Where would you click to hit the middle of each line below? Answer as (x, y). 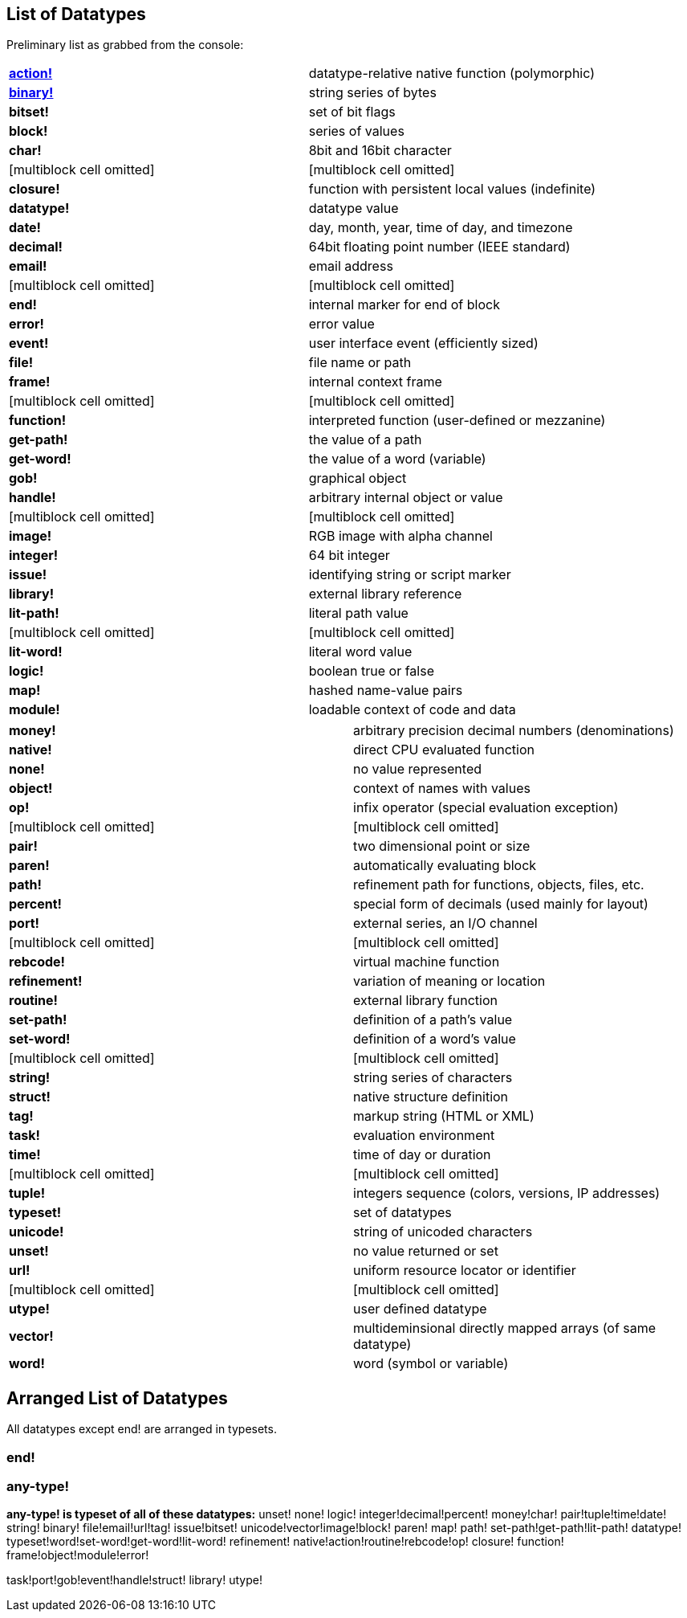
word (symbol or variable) (431, 1364)
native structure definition (431, 1097)
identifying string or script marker (410, 575)
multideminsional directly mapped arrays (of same (505, 1328)
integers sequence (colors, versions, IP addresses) (507, 1193)
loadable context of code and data (412, 710)
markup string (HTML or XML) (444, 1116)
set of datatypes (402, 1213)
